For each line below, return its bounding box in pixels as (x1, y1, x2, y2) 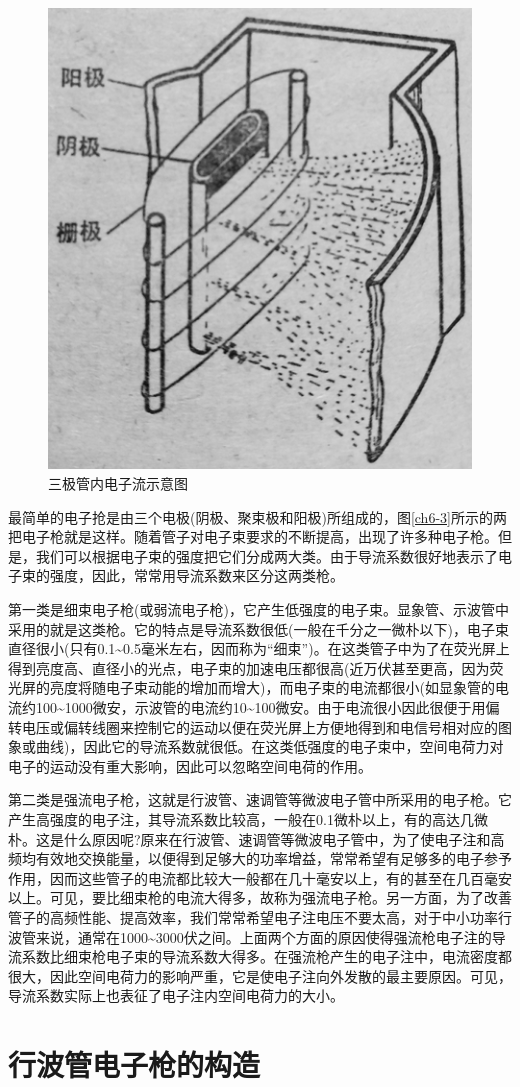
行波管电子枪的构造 (8, 1044, 261, 1085)
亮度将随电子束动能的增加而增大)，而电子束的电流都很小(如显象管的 (49, 677, 495, 698)
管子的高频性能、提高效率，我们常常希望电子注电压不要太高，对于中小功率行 (8, 906, 512, 927)
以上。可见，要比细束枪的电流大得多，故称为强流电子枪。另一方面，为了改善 (8, 887, 512, 908)
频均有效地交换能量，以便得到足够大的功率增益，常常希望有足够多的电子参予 (8, 848, 512, 869)
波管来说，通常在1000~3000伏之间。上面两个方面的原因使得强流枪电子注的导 (8, 926, 506, 947)
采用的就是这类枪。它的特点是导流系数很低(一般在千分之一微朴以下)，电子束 (8, 618, 509, 639)
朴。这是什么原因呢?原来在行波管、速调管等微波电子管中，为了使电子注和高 (8, 828, 505, 849)
